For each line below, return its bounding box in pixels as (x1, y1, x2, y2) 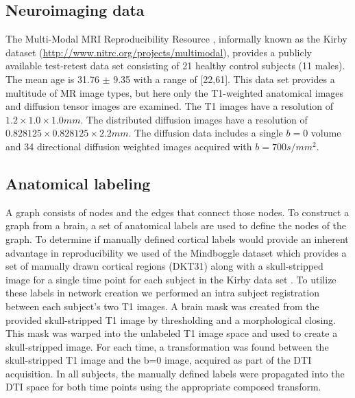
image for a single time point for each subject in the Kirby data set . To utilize (5, 272, 336, 286)
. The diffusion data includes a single (128, 126, 283, 140)
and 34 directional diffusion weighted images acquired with (5, 139, 252, 153)
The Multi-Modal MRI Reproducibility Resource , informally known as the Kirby (5, 32, 347, 46)
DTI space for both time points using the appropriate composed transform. (5, 379, 321, 394)
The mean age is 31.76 (5, 71, 99, 86)
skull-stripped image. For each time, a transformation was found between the (5, 339, 329, 353)
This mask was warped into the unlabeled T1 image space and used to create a (5, 326, 338, 340)
